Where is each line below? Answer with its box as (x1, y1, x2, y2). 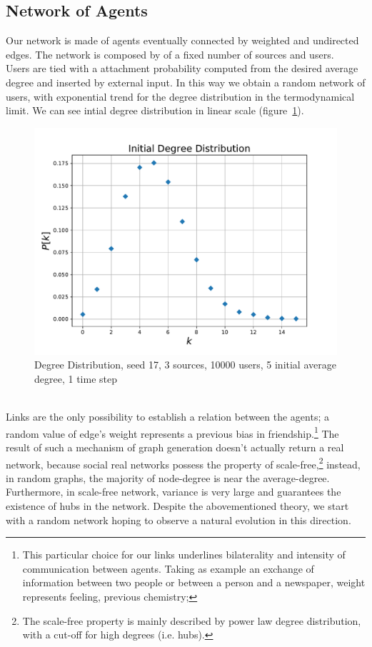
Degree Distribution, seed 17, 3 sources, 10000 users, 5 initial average (34, 357, 336, 372)
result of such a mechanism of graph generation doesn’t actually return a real (6, 439, 344, 454)
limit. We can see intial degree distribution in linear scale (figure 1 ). (6, 103, 304, 118)
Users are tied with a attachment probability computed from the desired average (6, 61, 358, 76)
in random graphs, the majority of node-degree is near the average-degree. (6, 470, 330, 485)
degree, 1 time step (34, 371, 117, 386)
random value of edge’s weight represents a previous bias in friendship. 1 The (6, 423, 339, 441)
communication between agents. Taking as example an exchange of (22, 561, 314, 576)
